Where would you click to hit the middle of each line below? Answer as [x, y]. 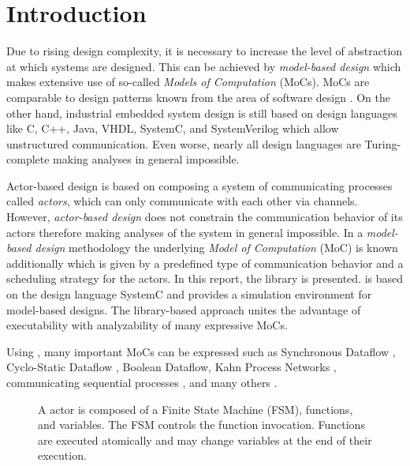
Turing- [383, 143]
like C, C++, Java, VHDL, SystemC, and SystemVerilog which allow [173, 128]
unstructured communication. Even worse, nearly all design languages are [184, 143]
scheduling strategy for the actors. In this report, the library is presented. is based [205, 278]
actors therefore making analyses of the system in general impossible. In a [185, 232]
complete [28, 159]
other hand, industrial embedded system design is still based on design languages [202, 113]
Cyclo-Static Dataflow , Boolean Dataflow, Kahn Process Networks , [171, 367]
